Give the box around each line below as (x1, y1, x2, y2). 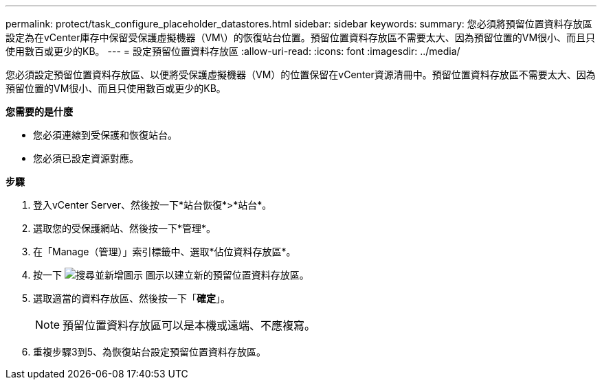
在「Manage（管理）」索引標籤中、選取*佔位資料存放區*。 (33, 246, 296, 257)
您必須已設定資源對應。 (33, 152, 139, 164)
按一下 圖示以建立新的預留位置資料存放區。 (33, 269, 309, 281)
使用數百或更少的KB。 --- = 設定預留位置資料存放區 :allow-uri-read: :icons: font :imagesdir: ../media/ (5, 45, 460, 57)
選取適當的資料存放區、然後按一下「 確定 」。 (33, 292, 230, 304)
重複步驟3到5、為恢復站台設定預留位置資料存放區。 (33, 346, 266, 358)
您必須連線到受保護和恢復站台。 (33, 129, 177, 141)
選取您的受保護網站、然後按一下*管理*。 (33, 222, 216, 234)
